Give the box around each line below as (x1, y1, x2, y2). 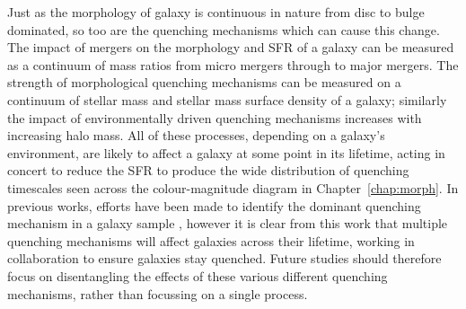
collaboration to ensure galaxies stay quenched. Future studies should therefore (7, 249, 442, 268)
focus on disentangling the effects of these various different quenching (7, 266, 388, 285)
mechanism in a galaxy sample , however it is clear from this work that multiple (7, 214, 448, 233)
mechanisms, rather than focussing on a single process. (7, 284, 308, 303)
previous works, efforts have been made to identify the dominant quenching (7, 196, 421, 215)
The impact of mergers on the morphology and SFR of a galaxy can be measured (7, 38, 454, 57)
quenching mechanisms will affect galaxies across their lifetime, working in (7, 231, 415, 250)
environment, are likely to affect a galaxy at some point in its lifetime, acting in (7, 143, 445, 162)
